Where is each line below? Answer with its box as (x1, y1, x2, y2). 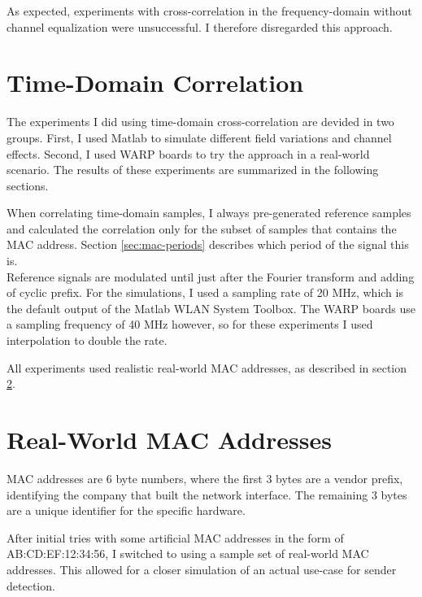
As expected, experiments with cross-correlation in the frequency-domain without (7, 2, 412, 19)
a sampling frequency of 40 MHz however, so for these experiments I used (7, 316, 373, 333)
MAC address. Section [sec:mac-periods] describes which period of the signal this (7, 236, 409, 253)
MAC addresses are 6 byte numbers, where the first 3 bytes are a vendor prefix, (7, 469, 403, 486)
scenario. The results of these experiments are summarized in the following (7, 161, 379, 178)
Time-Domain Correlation (7, 66, 304, 99)
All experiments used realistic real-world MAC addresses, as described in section (7, 359, 407, 376)
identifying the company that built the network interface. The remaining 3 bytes (7, 486, 407, 503)
